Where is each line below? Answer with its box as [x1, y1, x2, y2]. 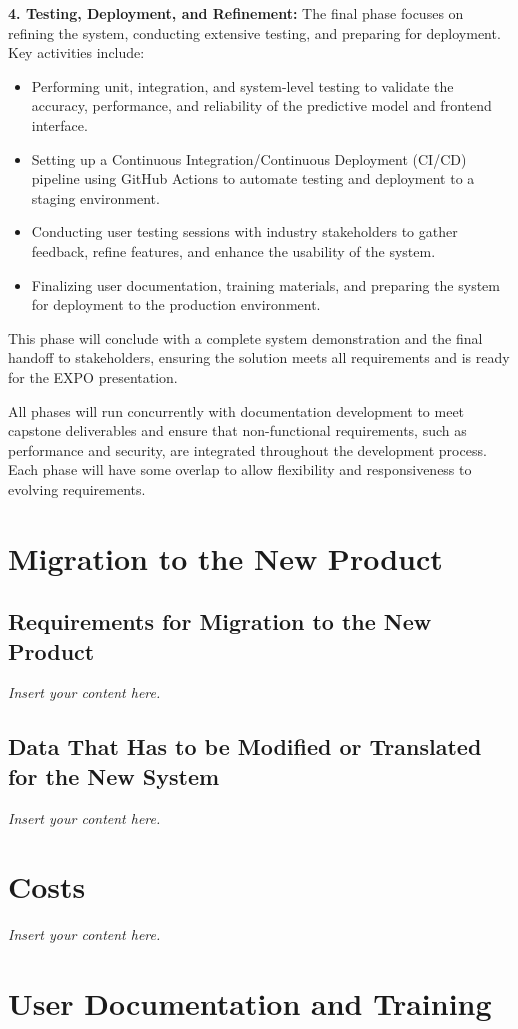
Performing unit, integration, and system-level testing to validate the [31, 75, 454, 96]
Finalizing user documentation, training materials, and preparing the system [31, 274, 500, 295]
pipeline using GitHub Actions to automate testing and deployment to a [31, 168, 475, 189]
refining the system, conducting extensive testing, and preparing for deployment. [8, 22, 501, 43]
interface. [31, 114, 88, 135]
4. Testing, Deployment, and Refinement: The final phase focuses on [8, 3, 464, 23]
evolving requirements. [8, 478, 146, 499]
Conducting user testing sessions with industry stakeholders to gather [31, 221, 458, 242]
